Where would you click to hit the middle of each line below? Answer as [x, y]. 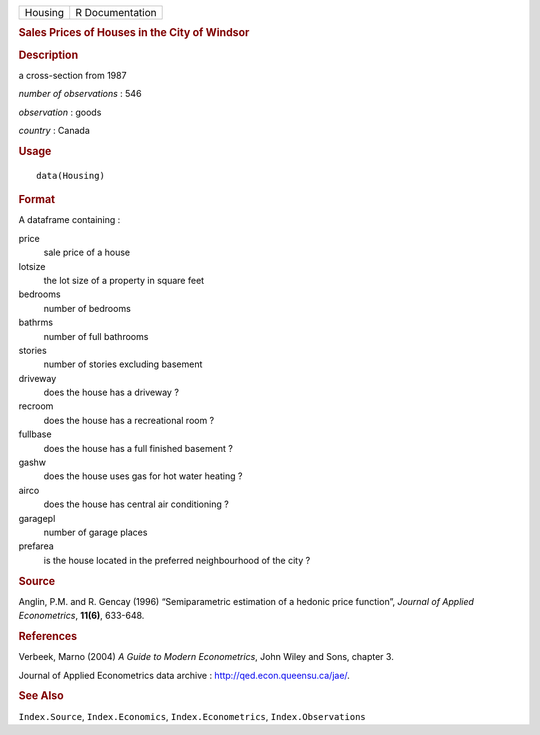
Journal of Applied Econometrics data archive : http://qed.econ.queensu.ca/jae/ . [184, 675]
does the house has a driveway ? [111, 392]
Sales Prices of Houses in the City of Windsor [134, 33]
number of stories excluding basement [123, 364]
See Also [41, 696]
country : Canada [54, 131]
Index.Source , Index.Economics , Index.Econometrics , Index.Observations [192, 716]
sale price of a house [87, 252]
